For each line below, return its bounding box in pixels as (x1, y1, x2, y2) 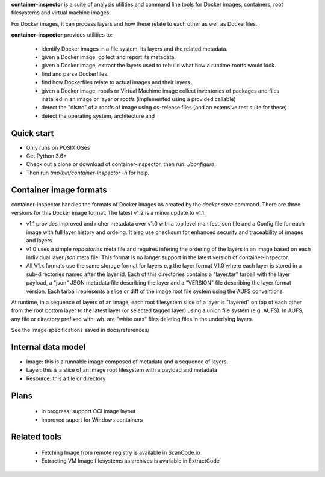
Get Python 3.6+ (26, 152, 67, 159)
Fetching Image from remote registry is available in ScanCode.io (41, 449, 200, 457)
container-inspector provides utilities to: (11, 31, 113, 38)
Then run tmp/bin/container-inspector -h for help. (26, 169, 150, 176)
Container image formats (11, 185, 108, 195)
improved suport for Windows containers (41, 416, 143, 423)
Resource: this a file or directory (26, 375, 106, 382)
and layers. (26, 237, 54, 244)
